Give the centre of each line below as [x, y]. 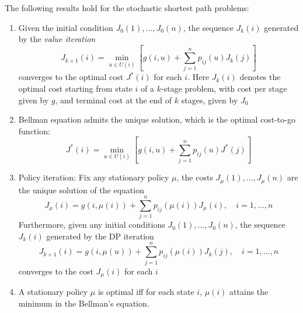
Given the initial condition [66, 27]
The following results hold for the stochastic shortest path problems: [127, 8]
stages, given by [210, 100]
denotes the [260, 77]
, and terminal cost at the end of [114, 100]
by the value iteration [57, 39]
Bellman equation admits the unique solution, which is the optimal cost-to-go [157, 119]
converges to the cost [56, 271]
